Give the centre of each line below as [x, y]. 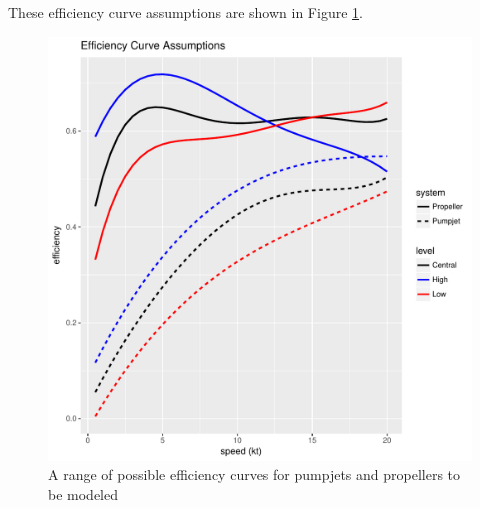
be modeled [83, 493]
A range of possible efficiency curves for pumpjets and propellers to [254, 474]
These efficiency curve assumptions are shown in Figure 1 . [185, 12]
